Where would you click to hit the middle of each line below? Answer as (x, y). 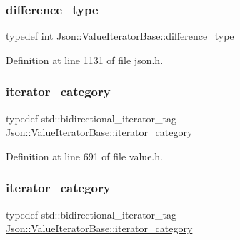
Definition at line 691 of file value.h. (84, 156)
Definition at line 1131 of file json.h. (85, 59)
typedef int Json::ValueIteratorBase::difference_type (120, 36)
